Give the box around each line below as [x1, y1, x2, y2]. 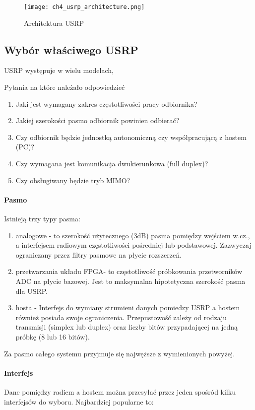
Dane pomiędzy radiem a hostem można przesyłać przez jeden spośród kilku [4, 386, 236, 397]
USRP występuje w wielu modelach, [4, 65, 114, 75]
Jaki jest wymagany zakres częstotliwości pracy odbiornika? [15, 98, 197, 109]
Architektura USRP [24, 17, 84, 28]
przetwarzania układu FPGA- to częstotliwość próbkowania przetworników [15, 266, 243, 276]
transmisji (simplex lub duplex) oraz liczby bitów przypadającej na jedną [15, 322, 238, 332]
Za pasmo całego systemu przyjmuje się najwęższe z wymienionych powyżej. [4, 348, 235, 358]
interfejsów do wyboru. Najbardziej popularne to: [4, 396, 154, 407]
